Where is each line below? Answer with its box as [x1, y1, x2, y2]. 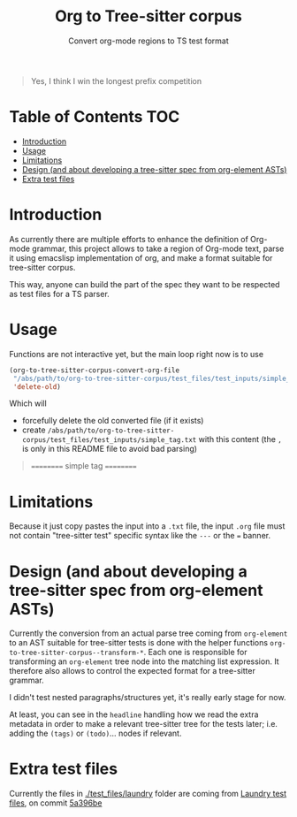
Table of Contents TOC [9, 107, 180, 127]
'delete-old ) [12, 382, 62, 391]
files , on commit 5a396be [9, 798, 103, 808]
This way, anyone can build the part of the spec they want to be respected [9, 279, 280, 289]
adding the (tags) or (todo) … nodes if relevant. [9, 728, 182, 739]
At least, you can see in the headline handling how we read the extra [9, 709, 259, 720]
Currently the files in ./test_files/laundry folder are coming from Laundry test [9, 789, 287, 799]
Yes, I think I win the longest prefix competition [30, 75, 202, 86]
